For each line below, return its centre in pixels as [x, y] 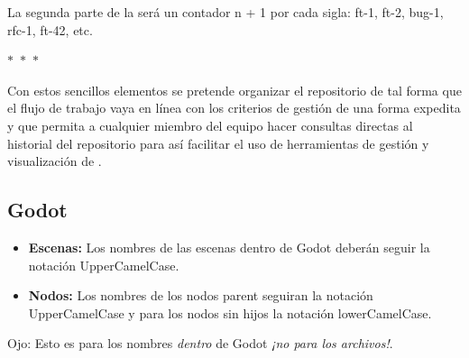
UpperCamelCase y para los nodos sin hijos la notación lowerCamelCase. [230, 312]
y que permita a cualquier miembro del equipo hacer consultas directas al [210, 125]
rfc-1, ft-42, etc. [50, 29]
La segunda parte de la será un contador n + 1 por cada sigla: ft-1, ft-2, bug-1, [225, 12]
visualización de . [55, 161]
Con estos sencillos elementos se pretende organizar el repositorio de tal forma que [234, 90]
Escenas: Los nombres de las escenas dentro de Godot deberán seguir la [229, 247]
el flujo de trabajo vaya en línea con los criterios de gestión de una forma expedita [234, 108]
